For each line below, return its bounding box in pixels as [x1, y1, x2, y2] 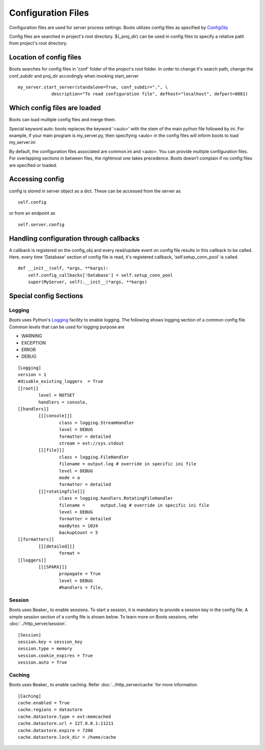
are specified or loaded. [9, 162, 57, 168]
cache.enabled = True [18, 700, 70, 705]
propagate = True [59, 571, 101, 577]
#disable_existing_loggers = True [18, 378, 104, 384]
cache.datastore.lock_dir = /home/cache [18, 734, 116, 740]
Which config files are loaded [9, 104, 101, 112]
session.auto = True [18, 660, 67, 665]
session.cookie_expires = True [18, 653, 93, 658]
